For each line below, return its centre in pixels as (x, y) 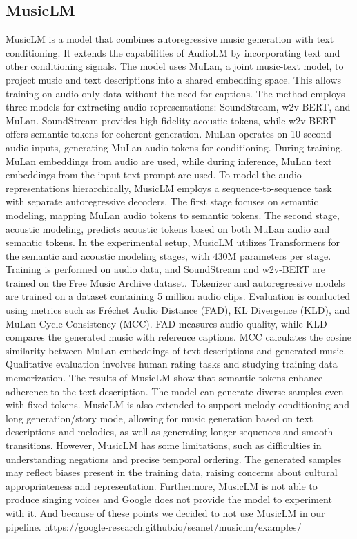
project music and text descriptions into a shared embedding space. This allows (173, 79)
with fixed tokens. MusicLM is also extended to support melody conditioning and (178, 405)
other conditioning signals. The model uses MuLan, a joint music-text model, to (175, 66)
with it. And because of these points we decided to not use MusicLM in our (165, 512)
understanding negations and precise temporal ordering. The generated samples (174, 458)
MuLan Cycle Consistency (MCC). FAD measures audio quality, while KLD (166, 323)
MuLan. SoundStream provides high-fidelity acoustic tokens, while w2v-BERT (171, 120)
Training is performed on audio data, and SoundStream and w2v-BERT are (165, 269)
